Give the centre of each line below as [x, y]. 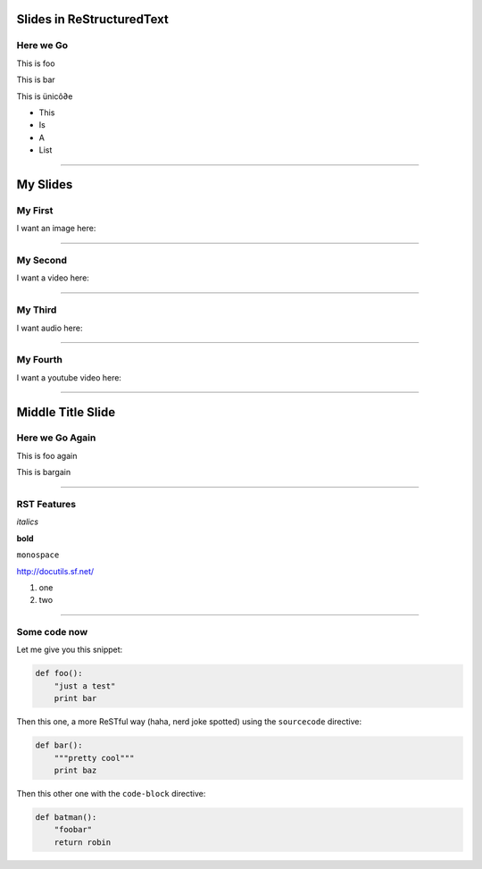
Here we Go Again [56, 438]
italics [28, 522]
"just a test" [85, 686]
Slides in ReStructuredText [93, 19]
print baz [75, 770]
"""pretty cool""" [94, 758]
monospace [38, 555]
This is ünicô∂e [45, 96]
